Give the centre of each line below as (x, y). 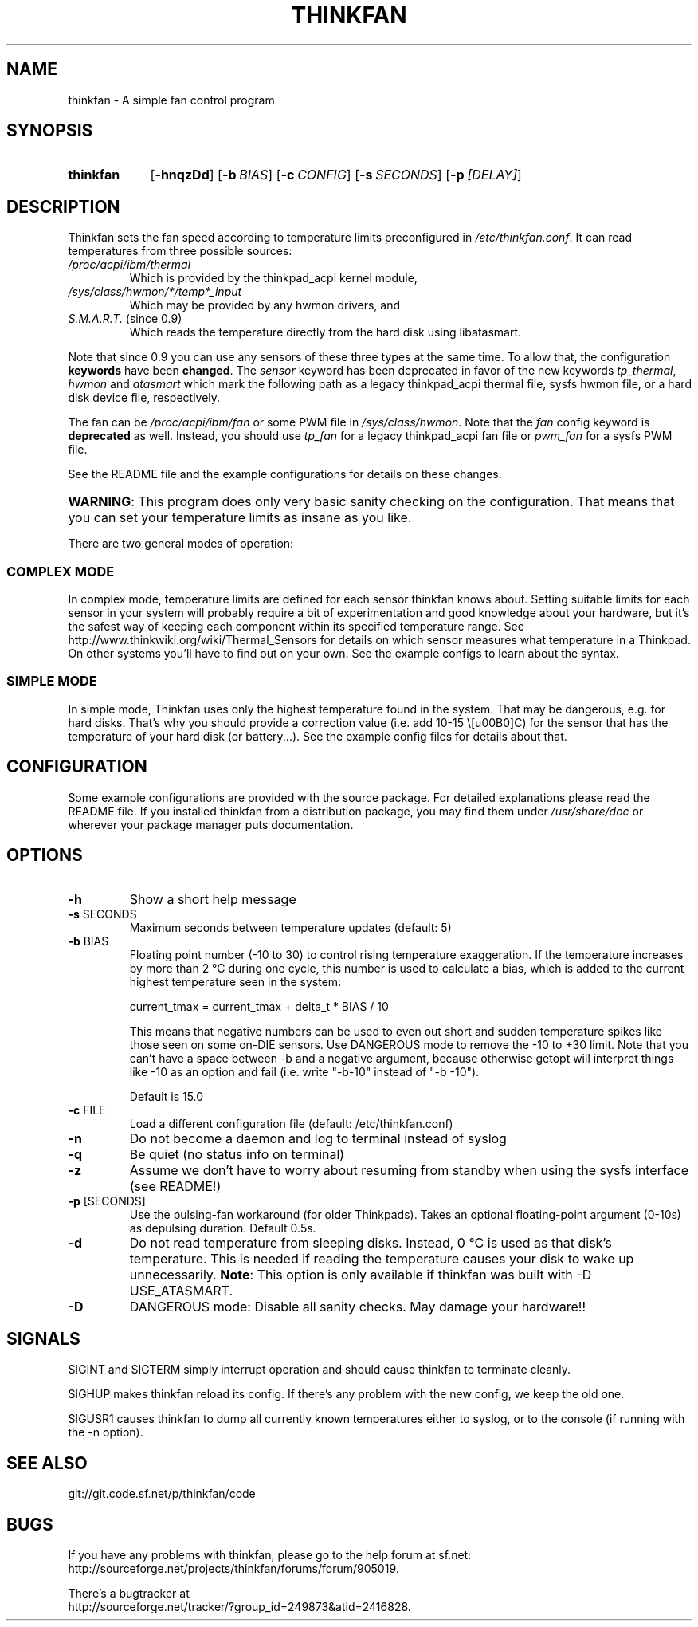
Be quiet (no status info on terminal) (237, 1155)
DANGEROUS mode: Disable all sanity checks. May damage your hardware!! (358, 1307)
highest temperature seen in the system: (235, 982)
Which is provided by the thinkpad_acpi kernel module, (273, 278)
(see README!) (175, 1187)
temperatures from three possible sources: (180, 251)
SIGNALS (43, 1338)
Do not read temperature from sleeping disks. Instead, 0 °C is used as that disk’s (371, 1243)
